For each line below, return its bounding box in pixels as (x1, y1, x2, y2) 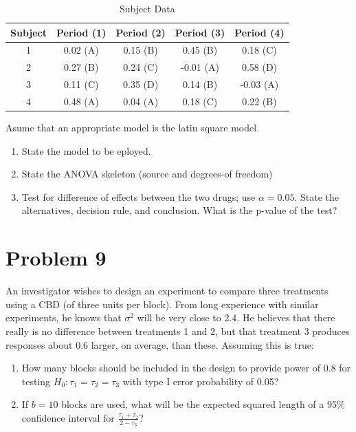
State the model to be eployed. (21, 143, 151, 158)
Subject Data (119, 1, 175, 15)
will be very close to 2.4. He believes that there (137, 310, 335, 325)
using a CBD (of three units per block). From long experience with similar (5, 296, 319, 311)
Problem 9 (5, 244, 107, 272)
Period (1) (56, 25, 107, 39)
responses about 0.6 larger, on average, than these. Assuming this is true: (5, 337, 314, 352)
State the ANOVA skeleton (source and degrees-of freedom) (21, 166, 273, 181)
